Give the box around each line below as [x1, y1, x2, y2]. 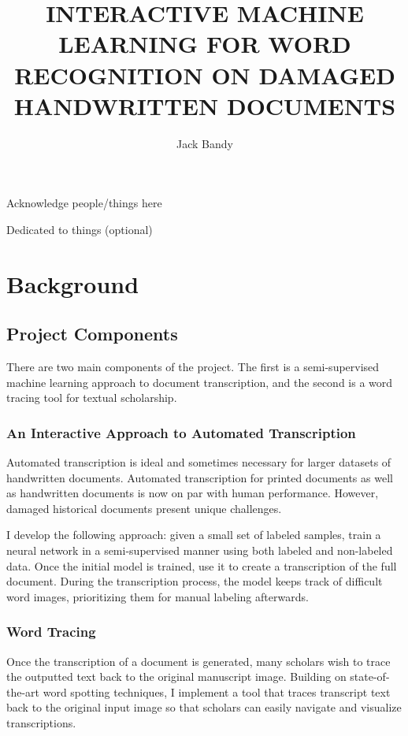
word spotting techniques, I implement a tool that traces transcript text [43, 683, 391, 700]
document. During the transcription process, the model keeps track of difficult [6, 573, 383, 589]
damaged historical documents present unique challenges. [6, 500, 282, 516]
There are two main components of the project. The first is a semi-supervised [6, 359, 380, 375]
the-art [6, 683, 40, 700]
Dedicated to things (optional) [6, 221, 153, 237]
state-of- [350, 668, 390, 685]
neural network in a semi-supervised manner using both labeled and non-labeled [6, 542, 393, 559]
